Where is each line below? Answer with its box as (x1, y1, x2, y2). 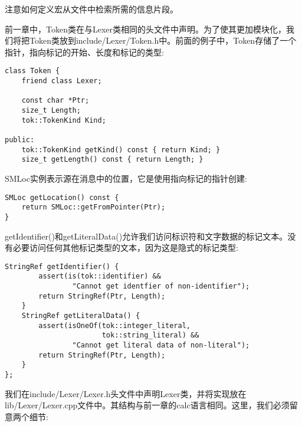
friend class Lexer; (21, 77, 102, 86)
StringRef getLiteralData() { (21, 311, 140, 320)
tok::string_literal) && (101, 331, 199, 340)
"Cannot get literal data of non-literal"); (72, 340, 250, 349)
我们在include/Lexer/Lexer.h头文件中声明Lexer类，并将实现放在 (5, 387, 247, 399)
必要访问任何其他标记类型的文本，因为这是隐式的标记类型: (12, 241, 238, 254)
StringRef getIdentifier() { (5, 262, 119, 271)
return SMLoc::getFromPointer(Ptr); (21, 203, 166, 212)
